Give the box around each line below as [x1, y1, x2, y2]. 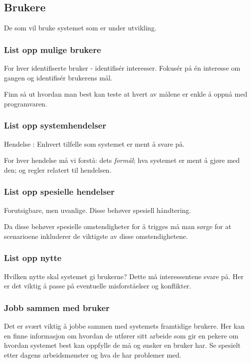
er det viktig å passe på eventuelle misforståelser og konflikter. [4, 281, 192, 291]
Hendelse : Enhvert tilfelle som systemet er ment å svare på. [4, 138, 185, 149]
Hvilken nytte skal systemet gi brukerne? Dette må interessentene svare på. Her [4, 271, 244, 281]
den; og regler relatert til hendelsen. [4, 164, 112, 175]
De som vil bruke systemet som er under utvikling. [4, 23, 157, 33]
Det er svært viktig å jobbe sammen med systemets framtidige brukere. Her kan [4, 321, 245, 331]
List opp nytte [4, 252, 62, 264]
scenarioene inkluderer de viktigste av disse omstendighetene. [4, 231, 188, 241]
